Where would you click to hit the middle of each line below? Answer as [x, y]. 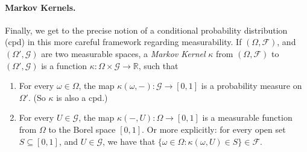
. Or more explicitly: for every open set [214, 129]
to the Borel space [82, 129]
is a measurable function [247, 117]
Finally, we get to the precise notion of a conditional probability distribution [146, 30]
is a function [64, 65]
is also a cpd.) [82, 97]
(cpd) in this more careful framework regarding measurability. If [123, 42]
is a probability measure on [252, 86]
